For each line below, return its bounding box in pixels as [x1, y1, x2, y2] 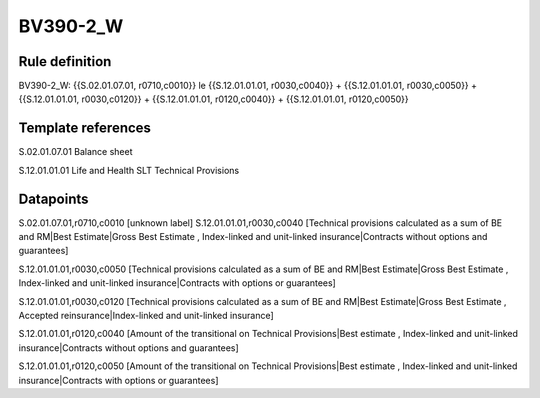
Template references [18, 120, 152, 137]
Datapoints [18, 190, 89, 207]
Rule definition [18, 53, 112, 70]
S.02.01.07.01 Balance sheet [18, 146, 133, 158]
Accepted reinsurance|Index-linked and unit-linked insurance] [18, 310, 274, 321]
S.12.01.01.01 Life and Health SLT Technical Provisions [18, 164, 240, 176]
